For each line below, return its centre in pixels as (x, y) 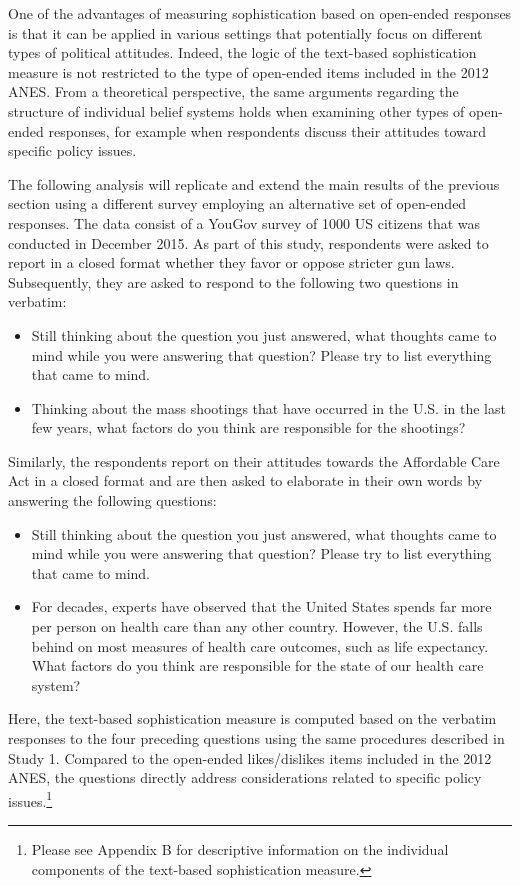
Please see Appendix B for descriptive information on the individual (240, 849)
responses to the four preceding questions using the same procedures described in (256, 738)
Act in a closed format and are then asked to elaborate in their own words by (245, 480)
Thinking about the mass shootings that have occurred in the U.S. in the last (268, 407)
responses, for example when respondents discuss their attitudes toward (267, 130)
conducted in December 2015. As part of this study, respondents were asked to (248, 242)
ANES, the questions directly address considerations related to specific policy (245, 777)
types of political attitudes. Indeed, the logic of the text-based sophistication (242, 52)
